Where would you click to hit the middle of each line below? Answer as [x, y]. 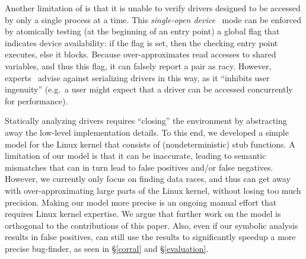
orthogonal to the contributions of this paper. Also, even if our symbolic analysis [152, 225]
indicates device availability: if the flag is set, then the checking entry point [141, 42]
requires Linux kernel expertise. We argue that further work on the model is [143, 214]
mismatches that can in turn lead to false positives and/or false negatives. [139, 167]
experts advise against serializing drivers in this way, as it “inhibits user [137, 77]
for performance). [36, 100]
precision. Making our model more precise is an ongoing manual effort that [141, 202]
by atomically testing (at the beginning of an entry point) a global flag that [142, 31]
